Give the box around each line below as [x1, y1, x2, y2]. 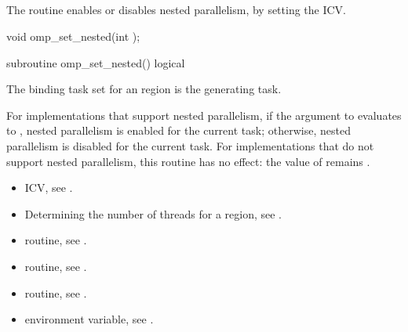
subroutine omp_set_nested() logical [6, 54, 185, 70]
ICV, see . [24, 179, 73, 196]
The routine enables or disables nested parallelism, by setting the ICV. [6, 2, 347, 18]
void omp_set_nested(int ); [6, 27, 140, 44]
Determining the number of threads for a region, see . [24, 205, 282, 222]
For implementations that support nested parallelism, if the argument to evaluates [6, 106, 402, 123]
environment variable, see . [24, 311, 154, 327]
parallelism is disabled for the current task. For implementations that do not [6, 137, 374, 153]
